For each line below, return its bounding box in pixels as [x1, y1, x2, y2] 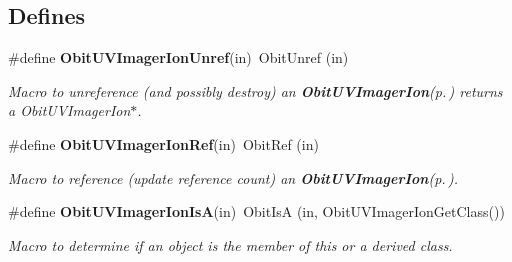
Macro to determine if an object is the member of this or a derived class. [8, 234, 453, 255]
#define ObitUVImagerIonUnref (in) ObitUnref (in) [8, 47, 349, 68]
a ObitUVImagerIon [8, 100, 131, 121]
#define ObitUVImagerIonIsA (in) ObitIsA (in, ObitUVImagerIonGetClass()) [8, 201, 505, 222]
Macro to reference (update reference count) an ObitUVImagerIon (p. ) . [8, 167, 459, 188]
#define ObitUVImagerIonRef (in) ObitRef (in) [8, 133, 319, 154]
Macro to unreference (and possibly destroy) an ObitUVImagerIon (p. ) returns [8, 80, 503, 101]
